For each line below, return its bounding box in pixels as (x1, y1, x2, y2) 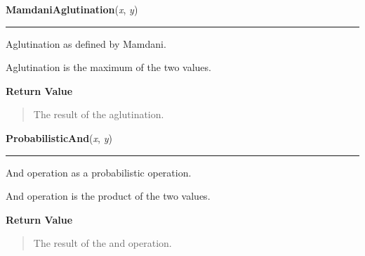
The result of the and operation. (33, 236, 172, 250)
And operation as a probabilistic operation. (6, 165, 192, 179)
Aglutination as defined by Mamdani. (6, 36, 166, 51)
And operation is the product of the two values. (6, 188, 211, 203)
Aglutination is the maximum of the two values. (6, 60, 211, 75)
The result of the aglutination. (33, 107, 164, 122)
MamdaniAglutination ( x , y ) (6, 2, 138, 16)
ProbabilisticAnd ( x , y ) (6, 130, 112, 145)
